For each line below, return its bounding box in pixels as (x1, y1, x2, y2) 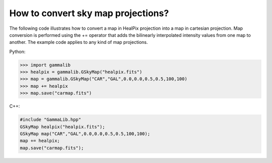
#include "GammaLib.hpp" (20, 117, 82, 123)
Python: (9, 48, 26, 55)
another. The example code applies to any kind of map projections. (9, 39, 148, 45)
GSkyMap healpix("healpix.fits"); (20, 124, 105, 130)
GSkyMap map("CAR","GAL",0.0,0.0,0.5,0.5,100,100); (20, 131, 151, 137)
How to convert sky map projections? (9, 8, 169, 19)
